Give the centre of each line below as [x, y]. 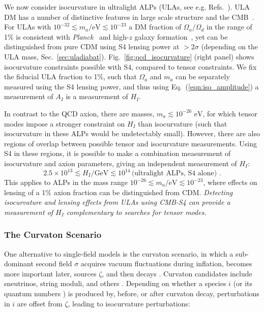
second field [54, 263]
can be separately [203, 76]
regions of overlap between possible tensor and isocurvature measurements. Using [131, 143]
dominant [19, 263]
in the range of [229, 27]
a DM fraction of [155, 27]
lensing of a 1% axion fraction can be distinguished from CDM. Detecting [119, 192]
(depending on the [230, 46]
